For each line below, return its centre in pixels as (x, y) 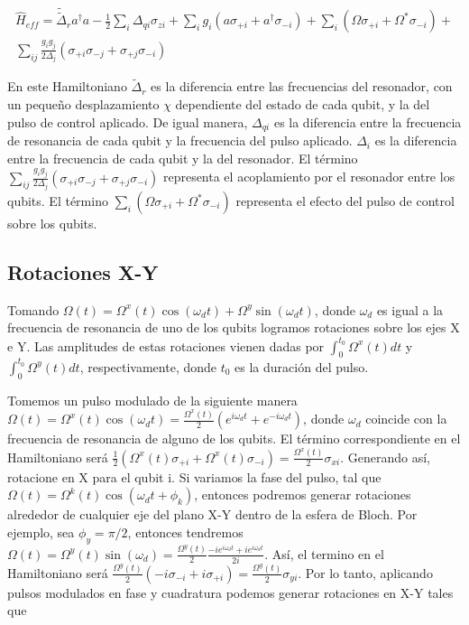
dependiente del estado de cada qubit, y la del (303, 104)
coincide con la (406, 419)
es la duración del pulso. (302, 366)
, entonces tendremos (185, 532)
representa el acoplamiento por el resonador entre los (309, 177)
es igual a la (410, 309)
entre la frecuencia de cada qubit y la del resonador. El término (183, 158)
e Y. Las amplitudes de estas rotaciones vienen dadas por (166, 345)
